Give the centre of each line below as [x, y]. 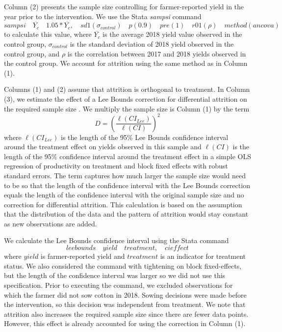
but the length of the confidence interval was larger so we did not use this [115, 275]
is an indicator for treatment [203, 256]
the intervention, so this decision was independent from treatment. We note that [125, 304]
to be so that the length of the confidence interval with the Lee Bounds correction [127, 185]
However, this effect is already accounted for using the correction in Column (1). [125, 323]
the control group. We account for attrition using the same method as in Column [126, 63]
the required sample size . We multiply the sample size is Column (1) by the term [127, 108]
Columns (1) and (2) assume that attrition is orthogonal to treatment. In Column [127, 89]
